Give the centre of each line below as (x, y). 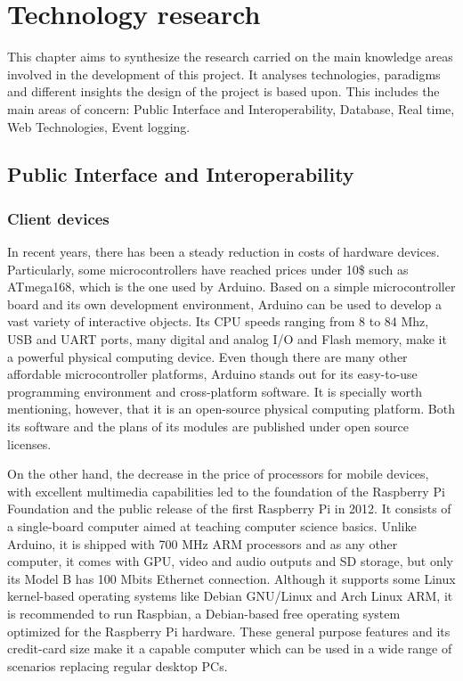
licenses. (29, 443)
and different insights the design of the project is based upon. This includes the (223, 91)
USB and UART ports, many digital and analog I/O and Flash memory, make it (227, 339)
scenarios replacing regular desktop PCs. (118, 665)
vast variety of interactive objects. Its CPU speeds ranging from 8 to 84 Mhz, (218, 321)
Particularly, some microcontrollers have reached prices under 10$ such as (208, 269)
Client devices (58, 218)
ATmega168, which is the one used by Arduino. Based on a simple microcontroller (231, 287)
